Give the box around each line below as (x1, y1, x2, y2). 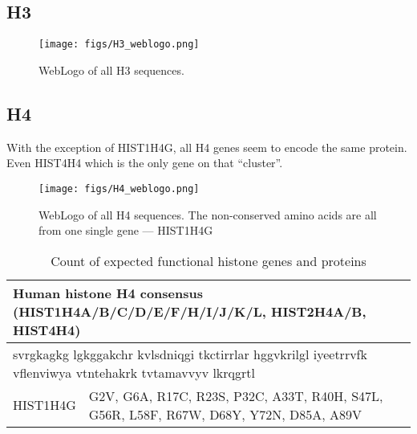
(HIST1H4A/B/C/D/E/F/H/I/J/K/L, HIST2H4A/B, (13, 301, 366, 321)
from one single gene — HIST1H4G (38, 222, 213, 239)
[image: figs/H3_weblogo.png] (38, 39, 200, 51)
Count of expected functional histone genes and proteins (51, 251, 366, 270)
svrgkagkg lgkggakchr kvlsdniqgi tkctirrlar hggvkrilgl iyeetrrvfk (13, 344, 367, 363)
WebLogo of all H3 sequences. (38, 61, 184, 78)
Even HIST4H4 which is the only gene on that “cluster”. (6, 154, 283, 171)
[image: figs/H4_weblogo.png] (38, 182, 200, 194)
